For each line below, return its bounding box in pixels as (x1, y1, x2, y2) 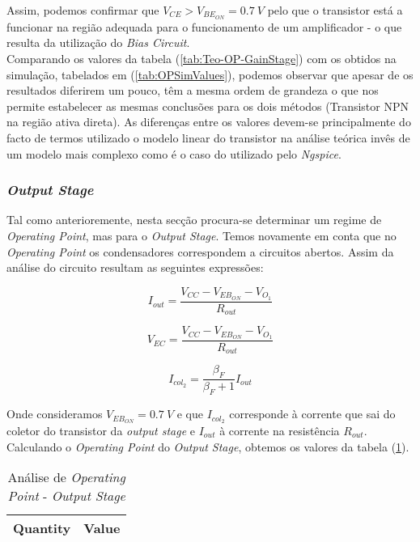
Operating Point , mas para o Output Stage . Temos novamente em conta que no (6, 227, 397, 244)
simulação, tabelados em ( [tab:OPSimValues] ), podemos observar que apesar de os (6, 66, 414, 83)
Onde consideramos (6, 405, 103, 422)
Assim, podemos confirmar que (6, 2, 159, 18)
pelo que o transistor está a (267, 2, 403, 18)
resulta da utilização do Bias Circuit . (6, 34, 190, 51)
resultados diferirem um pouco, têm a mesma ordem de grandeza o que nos (6, 82, 379, 99)
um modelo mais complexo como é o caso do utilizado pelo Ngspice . (6, 145, 342, 162)
